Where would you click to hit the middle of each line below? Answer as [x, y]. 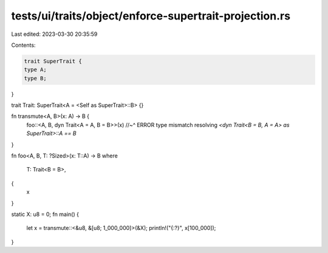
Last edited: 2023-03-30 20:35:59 [54, 34]
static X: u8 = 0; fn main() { [45, 214]
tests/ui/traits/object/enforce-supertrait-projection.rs [151, 16]
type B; [35, 78]
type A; [35, 70]
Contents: [23, 45]
